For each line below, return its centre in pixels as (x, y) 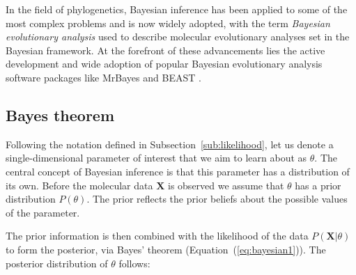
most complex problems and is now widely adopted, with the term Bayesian (168, 23)
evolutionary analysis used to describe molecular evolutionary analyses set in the (178, 37)
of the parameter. (43, 212)
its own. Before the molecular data (79, 185)
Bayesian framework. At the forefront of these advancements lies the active (165, 50)
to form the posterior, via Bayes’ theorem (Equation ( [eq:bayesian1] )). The (166, 249)
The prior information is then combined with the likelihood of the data (157, 236)
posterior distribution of (57, 263)
